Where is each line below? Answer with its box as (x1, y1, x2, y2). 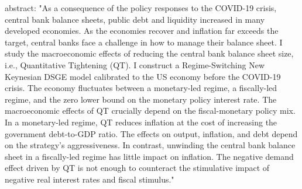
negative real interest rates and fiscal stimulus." (5, 173, 174, 185)
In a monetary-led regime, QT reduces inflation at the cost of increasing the (5, 116, 277, 128)
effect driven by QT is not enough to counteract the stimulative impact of (5, 162, 270, 174)
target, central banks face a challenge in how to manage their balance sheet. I (5, 36, 283, 48)
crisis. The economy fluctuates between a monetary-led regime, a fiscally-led (5, 82, 277, 94)
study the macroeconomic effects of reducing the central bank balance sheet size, (5, 47, 294, 60)
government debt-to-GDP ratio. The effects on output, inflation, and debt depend (5, 127, 298, 139)
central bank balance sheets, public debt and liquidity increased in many (5, 13, 265, 25)
